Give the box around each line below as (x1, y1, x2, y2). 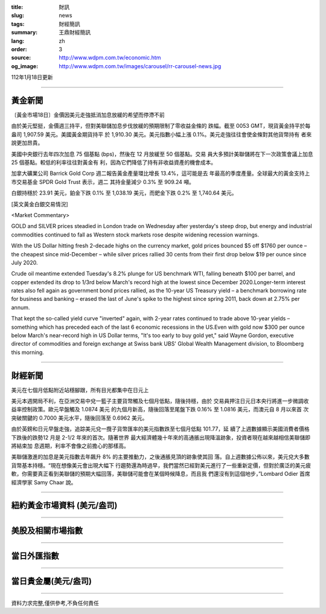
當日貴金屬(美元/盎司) (11, 576, 92, 586)
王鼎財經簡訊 (59, 29, 91, 36)
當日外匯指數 (11, 551, 59, 561)
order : (11, 45, 27, 52)
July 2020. (11, 259, 38, 266)
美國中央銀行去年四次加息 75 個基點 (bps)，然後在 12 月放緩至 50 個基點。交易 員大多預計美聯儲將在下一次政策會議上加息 (11, 150, 313, 157)
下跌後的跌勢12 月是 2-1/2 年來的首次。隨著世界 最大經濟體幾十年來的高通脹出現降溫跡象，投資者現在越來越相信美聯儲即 (11, 434, 311, 441)
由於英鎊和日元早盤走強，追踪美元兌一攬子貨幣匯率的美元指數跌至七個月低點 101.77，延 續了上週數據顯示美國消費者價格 (11, 425, 310, 432)
